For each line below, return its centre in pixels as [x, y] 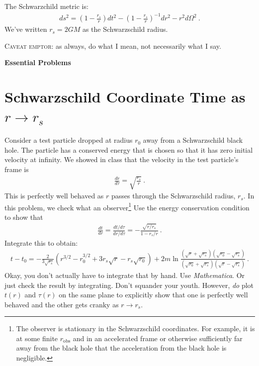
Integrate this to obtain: [41, 242]
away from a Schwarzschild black [193, 140]
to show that [24, 217]
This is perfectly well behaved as [54, 196]
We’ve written [26, 29]
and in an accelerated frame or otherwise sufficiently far [158, 338]
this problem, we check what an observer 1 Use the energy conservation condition [127, 206]
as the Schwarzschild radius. [125, 29]
